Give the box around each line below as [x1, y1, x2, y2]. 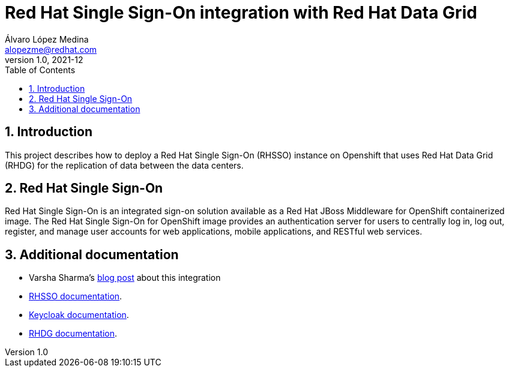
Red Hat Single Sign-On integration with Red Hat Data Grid [5, 2, 477, 23]
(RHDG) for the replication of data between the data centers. [5, 160, 244, 170]
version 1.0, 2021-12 [5, 54, 83, 65]
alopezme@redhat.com [5, 44, 97, 55]
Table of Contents [5, 64, 76, 75]
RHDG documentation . [29, 328, 118, 339]
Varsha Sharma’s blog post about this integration [29, 272, 221, 283]
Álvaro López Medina [5, 34, 89, 44]
